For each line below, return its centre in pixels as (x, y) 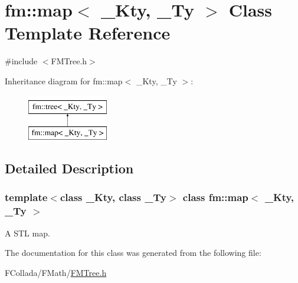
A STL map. (27, 233)
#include (21, 61)
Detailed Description (69, 168)
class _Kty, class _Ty (113, 197)
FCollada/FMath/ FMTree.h (56, 272)
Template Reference (88, 33)
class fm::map (215, 197)
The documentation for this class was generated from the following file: (133, 253)
